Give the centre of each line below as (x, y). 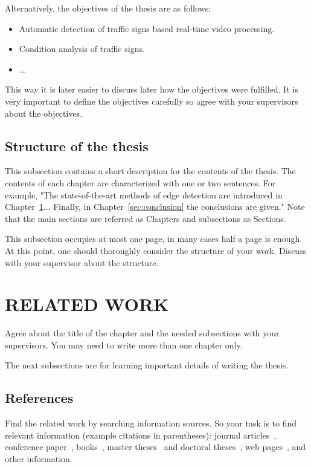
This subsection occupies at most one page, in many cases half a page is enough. (154, 239)
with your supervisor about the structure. (82, 262)
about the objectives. (44, 113)
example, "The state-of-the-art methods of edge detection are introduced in (144, 194)
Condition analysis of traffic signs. (82, 49)
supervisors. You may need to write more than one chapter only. (124, 345)
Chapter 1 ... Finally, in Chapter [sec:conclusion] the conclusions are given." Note (155, 207)
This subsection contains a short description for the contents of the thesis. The (150, 171)
